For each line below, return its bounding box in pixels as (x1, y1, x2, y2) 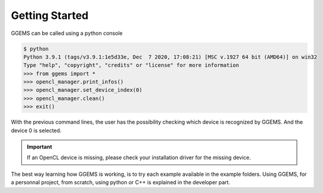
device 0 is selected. (11, 127, 62, 134)
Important (27, 143, 53, 150)
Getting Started (11, 9, 89, 22)
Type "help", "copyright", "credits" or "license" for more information (23, 62, 239, 69)
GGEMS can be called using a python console (11, 30, 123, 37)
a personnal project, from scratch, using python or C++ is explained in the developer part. (11, 179, 231, 186)
